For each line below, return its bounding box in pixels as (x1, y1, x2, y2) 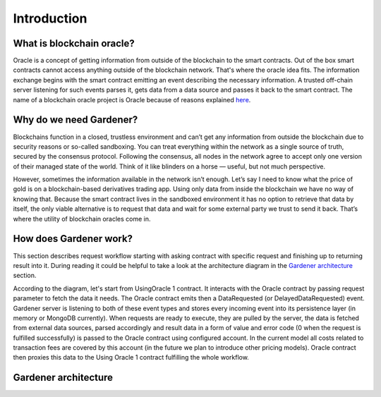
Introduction (13, 11, 87, 26)
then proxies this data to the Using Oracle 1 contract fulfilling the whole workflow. (13, 353, 250, 362)
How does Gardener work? (13, 233, 133, 245)
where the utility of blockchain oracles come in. (13, 214, 151, 223)
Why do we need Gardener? (13, 114, 138, 126)
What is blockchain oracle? (13, 37, 135, 49)
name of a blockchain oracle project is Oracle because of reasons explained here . (13, 95, 251, 104)
